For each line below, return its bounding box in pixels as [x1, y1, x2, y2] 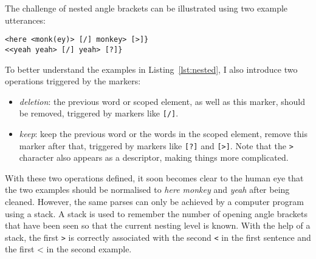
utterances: [5, 13, 46, 26]
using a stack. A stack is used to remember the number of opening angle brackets [5, 207, 307, 220]
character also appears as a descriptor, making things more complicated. [19, 151, 289, 164]
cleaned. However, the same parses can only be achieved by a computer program [5, 195, 304, 207]
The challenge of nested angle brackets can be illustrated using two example [5, 2, 288, 14]
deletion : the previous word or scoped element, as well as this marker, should [19, 95, 305, 107]
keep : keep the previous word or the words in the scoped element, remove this [19, 127, 308, 140]
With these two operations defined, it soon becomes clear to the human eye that [5, 171, 304, 184]
